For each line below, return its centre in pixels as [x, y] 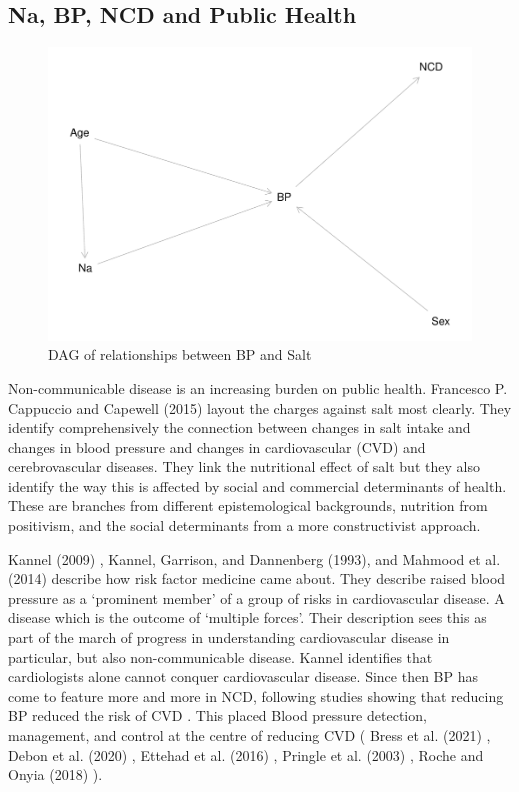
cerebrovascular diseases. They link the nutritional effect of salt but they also [244, 466]
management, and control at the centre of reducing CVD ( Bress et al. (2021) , [249, 735]
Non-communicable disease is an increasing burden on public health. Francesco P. [258, 387]
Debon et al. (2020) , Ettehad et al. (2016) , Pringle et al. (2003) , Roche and [246, 754]
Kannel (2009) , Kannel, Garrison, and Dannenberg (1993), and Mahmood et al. [254, 558]
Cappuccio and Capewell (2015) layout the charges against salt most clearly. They [260, 407]
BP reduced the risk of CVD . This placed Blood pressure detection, [217, 715]
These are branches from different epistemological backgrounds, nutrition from [248, 505]
